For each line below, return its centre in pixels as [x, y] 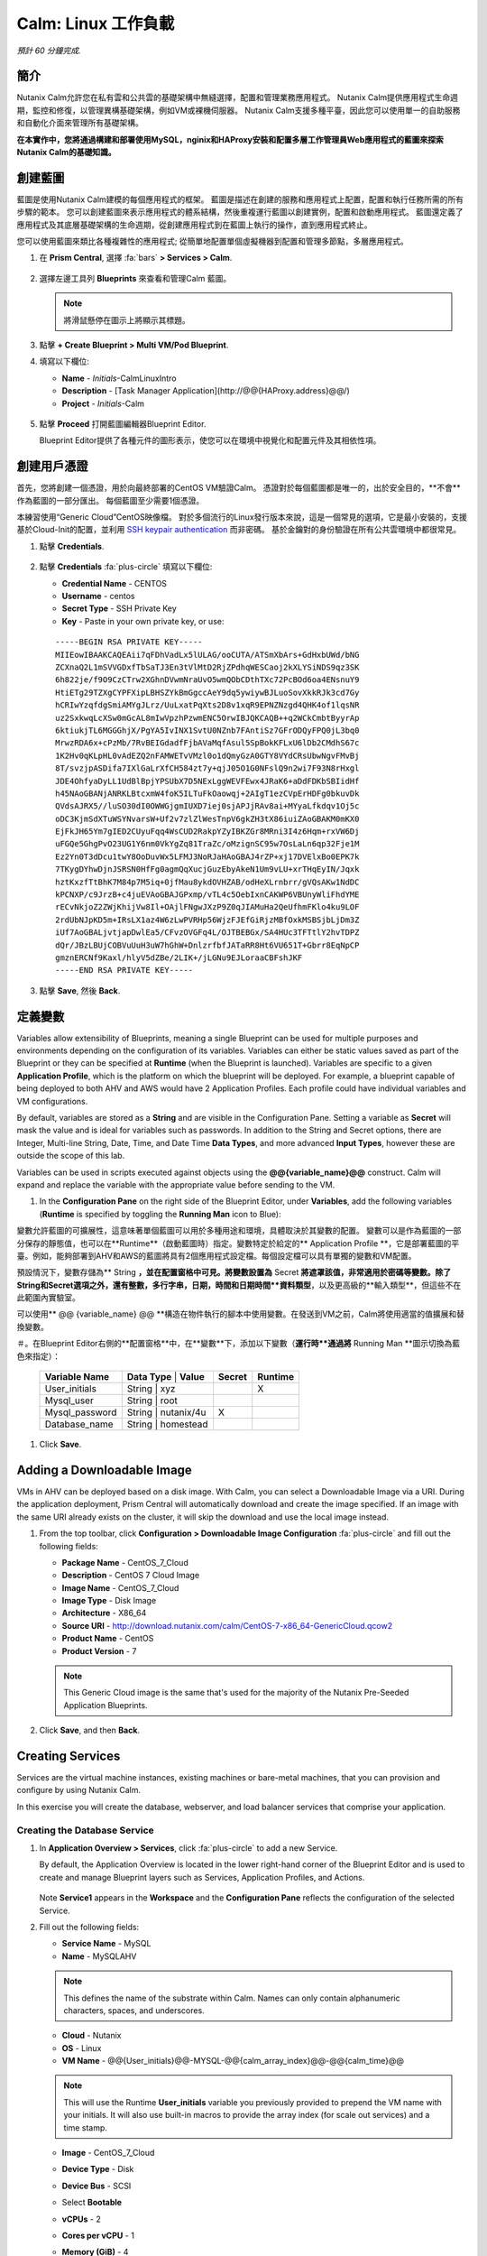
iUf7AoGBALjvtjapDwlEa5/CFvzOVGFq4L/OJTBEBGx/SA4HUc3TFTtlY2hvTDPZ [207, 933]
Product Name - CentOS [108, 1639]
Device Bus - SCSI [96, 2186]
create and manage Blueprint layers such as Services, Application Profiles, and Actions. [202, 1877]
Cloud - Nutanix [92, 2036]
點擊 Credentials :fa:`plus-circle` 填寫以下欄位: [126, 567]
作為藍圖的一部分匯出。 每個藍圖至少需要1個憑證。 [110, 500]
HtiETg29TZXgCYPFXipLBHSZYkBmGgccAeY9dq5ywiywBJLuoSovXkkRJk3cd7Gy [207, 692]
